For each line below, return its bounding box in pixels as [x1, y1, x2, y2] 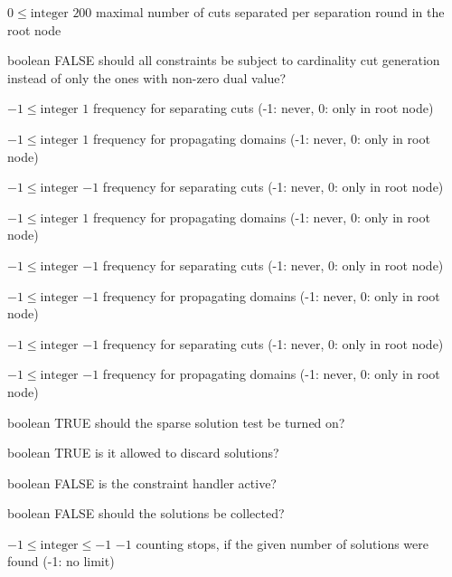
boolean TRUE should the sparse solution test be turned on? [7, 412, 345, 431]
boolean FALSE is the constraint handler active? [7, 473, 277, 492]
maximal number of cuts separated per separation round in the [96, 3, 445, 21]
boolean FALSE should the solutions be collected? [7, 504, 285, 523]
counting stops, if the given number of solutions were [136, 534, 428, 553]
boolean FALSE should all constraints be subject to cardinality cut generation [7, 51, 440, 70]
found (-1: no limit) [7, 552, 115, 571]
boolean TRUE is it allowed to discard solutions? [7, 443, 279, 462]
